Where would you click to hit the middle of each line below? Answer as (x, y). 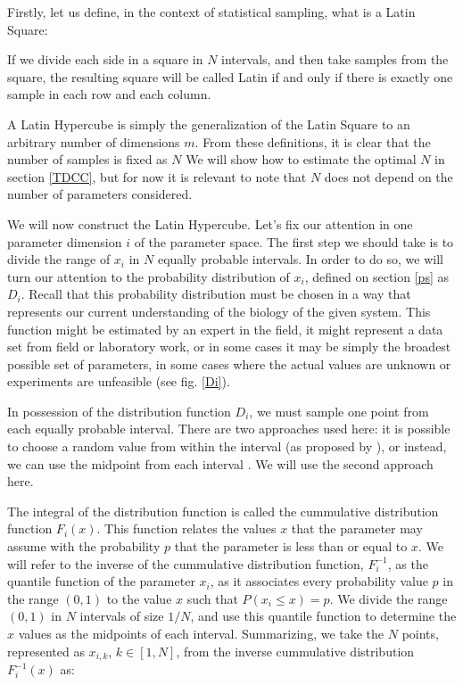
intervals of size (122, 616)
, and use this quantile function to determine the (323, 616)
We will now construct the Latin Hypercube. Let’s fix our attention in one (210, 223)
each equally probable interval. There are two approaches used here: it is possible (229, 429)
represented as (46, 651)
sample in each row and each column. (109, 94)
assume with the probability (84, 546)
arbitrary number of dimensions (94, 141)
